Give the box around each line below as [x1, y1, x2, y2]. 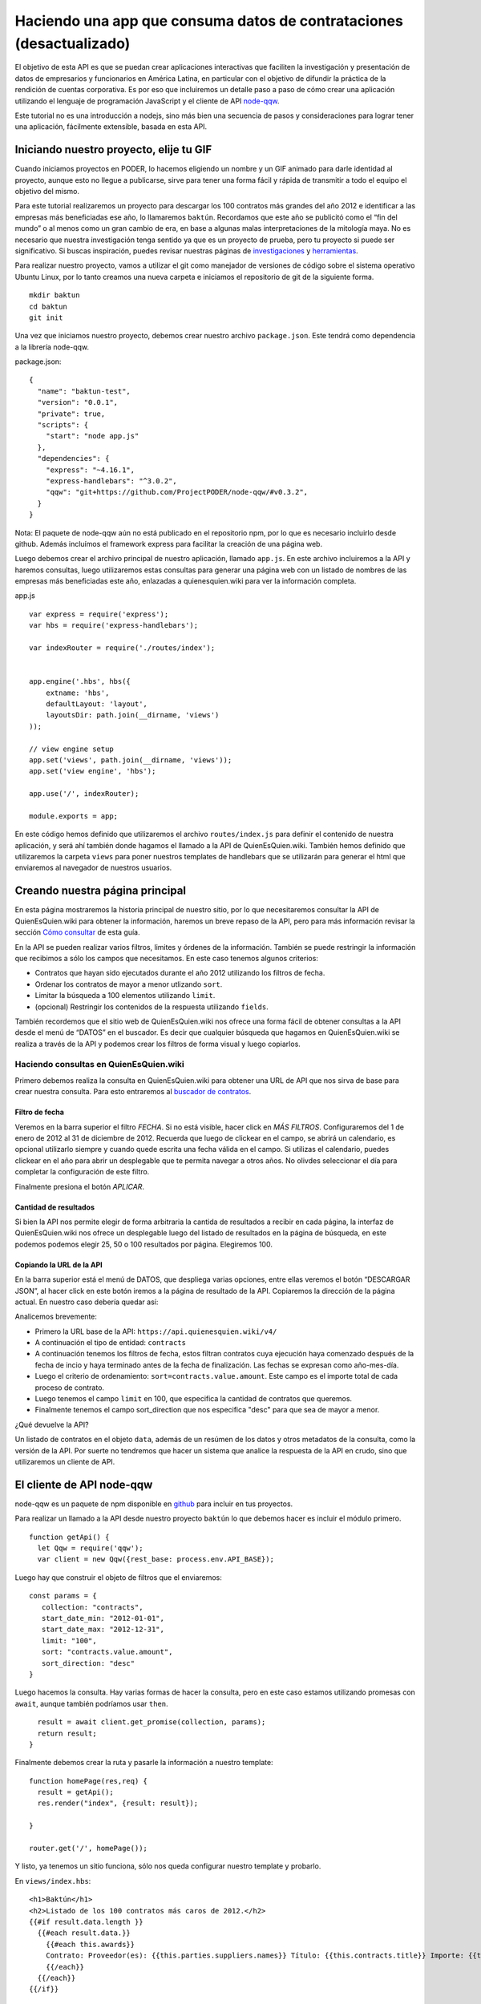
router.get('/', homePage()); [29, 1844, 148, 1853]
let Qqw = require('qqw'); [37, 1544, 143, 1553]
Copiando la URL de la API [14, 1259, 103, 1270]
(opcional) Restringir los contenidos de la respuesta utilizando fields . [34, 1002, 269, 1012]
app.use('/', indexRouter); [29, 790, 139, 798]
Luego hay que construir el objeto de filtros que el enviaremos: [14, 1572, 222, 1582]
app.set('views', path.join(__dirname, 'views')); [29, 755, 232, 765]
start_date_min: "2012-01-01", [41, 1614, 164, 1622]
